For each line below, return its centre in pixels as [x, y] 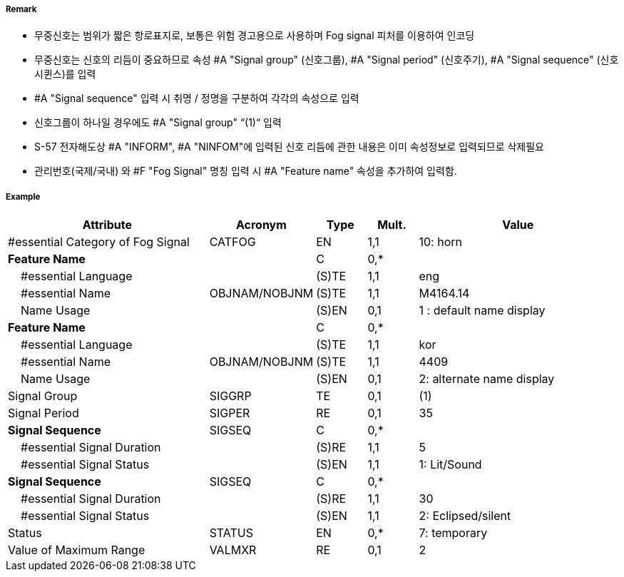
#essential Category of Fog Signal [99, 242]
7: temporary [453, 533]
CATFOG [232, 242]
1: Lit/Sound [450, 465]
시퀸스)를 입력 [65, 74]
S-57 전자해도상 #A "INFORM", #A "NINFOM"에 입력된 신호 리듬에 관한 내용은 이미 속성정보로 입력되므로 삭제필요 [290, 147]
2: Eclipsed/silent [465, 516]
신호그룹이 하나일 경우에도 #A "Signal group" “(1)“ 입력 [158, 123]
